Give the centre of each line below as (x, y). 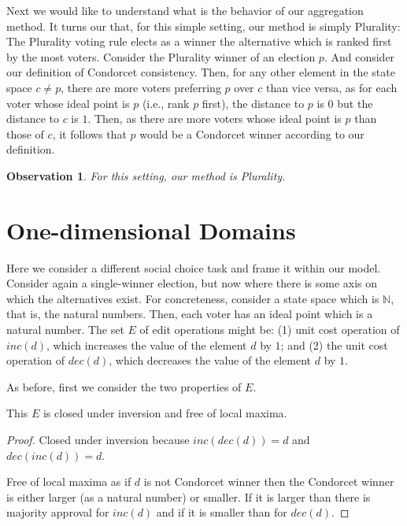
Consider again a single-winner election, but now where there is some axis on (192, 283)
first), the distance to (253, 103)
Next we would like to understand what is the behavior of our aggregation (185, 10)
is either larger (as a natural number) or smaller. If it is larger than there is (189, 496)
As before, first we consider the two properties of (124, 386)
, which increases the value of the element (147, 344)
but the (355, 103)
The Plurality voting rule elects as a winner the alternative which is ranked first (199, 41)
